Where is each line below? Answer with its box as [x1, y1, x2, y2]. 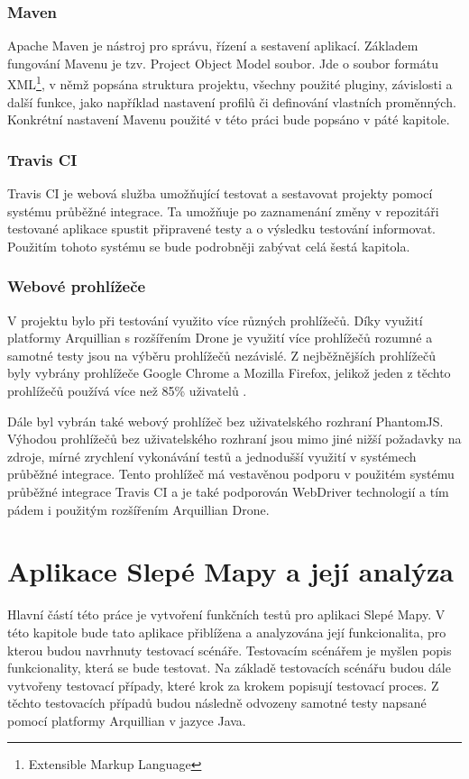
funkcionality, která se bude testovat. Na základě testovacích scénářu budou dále [7, 658, 451, 677]
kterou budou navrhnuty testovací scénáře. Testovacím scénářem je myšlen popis [7, 640, 452, 659]
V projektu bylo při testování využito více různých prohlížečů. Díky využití [7, 310, 423, 329]
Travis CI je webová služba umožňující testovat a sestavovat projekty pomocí [7, 184, 433, 203]
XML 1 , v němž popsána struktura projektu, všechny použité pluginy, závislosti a [7, 72, 453, 94]
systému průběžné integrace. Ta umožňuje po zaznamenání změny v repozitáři [7, 201, 439, 220]
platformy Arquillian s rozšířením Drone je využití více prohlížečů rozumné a [7, 328, 433, 347]
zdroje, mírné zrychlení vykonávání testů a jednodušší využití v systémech [7, 446, 417, 465]
